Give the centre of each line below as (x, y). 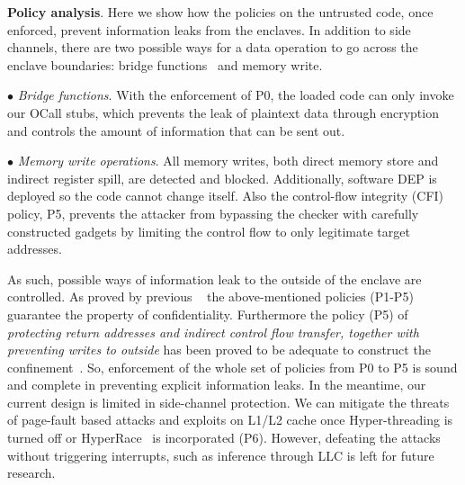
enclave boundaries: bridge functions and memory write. (165, 64)
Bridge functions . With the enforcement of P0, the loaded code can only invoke (236, 95)
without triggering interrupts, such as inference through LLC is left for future (221, 455)
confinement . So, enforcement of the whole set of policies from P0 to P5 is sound (232, 367)
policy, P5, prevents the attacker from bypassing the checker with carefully (213, 213)
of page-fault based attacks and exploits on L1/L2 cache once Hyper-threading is (230, 420)
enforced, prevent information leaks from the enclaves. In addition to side (209, 29)
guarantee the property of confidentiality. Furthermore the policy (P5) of (208, 314)
